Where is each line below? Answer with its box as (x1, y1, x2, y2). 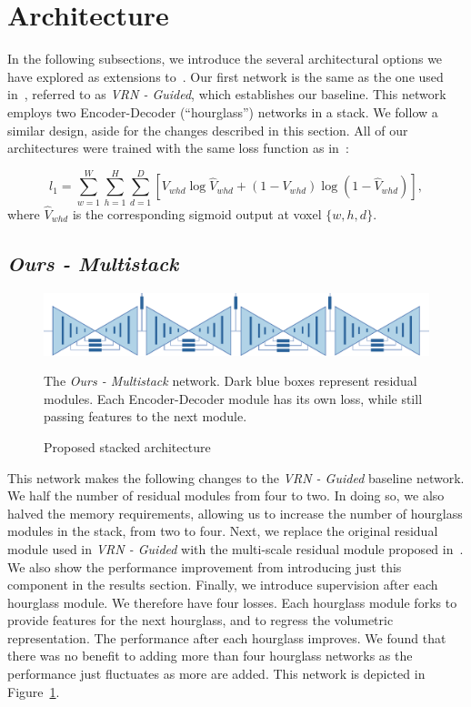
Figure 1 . (7, 682, 60, 701)
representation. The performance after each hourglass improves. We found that (7, 628, 446, 647)
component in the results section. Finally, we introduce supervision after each (7, 575, 438, 594)
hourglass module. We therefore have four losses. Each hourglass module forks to (7, 592, 457, 611)
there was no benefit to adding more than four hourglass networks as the (7, 646, 413, 665)
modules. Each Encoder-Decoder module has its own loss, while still (44, 389, 423, 408)
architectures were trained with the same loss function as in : (7, 138, 349, 157)
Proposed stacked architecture (44, 437, 211, 456)
